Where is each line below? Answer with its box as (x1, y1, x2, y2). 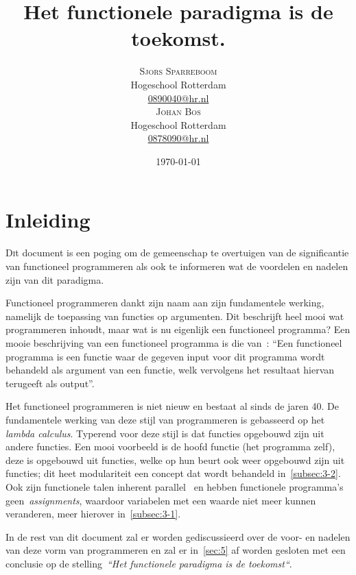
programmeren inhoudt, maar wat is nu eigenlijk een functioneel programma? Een (5, 322, 351, 337)
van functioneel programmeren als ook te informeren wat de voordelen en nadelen (5, 259, 348, 273)
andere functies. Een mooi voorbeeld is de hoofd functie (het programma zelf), (5, 439, 335, 454)
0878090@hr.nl (147, 131, 209, 145)
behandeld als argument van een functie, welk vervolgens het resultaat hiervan (5, 363, 335, 377)
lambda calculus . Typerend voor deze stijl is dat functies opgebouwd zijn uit (5, 426, 324, 440)
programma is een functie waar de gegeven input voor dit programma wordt (5, 349, 325, 363)
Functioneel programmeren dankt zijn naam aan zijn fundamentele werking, (5, 295, 324, 310)
